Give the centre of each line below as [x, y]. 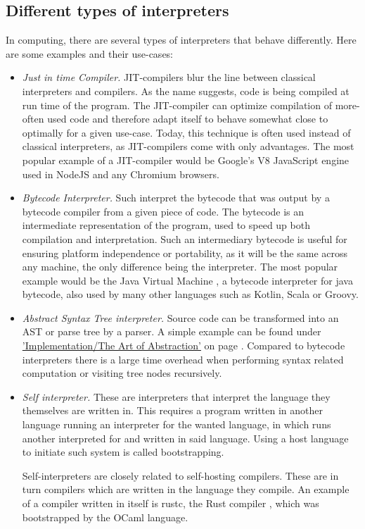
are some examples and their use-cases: [90, 53]
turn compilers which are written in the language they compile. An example [186, 489]
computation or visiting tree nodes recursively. [122, 373]
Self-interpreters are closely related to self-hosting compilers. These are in [180, 475]
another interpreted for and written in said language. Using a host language [185, 438]
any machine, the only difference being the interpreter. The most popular [180, 267]
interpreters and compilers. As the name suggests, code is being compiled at [186, 91]
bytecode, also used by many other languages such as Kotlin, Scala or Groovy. [190, 294]
